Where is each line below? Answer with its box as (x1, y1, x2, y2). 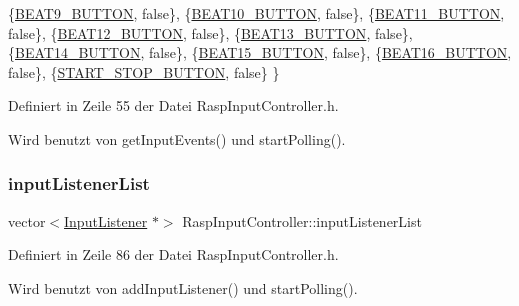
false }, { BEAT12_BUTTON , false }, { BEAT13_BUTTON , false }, (8, 22, 413, 43)
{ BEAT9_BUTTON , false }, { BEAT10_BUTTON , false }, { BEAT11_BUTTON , (8, 3, 505, 23)
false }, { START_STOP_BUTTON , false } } (8, 61, 280, 82)
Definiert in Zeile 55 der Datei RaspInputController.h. (8, 95, 339, 116)
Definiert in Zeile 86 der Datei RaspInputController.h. (8, 244, 339, 265)
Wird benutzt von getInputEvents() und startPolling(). (8, 128, 346, 149)
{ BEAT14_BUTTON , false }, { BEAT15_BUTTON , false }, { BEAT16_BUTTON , (8, 42, 512, 63)
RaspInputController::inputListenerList (182, 210, 422, 231)
